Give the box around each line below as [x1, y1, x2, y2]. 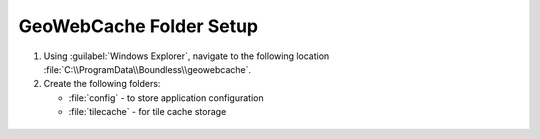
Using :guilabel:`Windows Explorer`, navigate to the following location [43, 50, 330, 62]
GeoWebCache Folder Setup [18, 15, 259, 37]
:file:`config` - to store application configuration [68, 91, 264, 104]
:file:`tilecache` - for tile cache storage [68, 106, 227, 118]
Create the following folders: [43, 78, 161, 90]
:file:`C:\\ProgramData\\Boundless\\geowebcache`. [43, 63, 252, 75]
